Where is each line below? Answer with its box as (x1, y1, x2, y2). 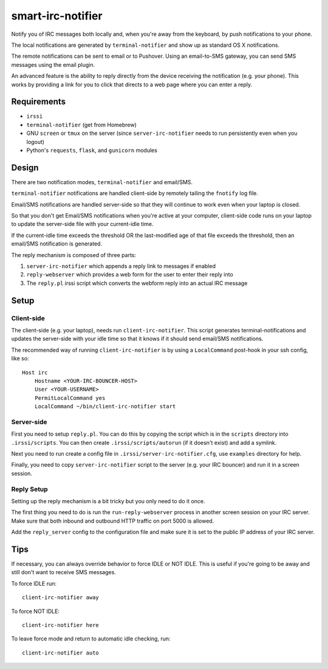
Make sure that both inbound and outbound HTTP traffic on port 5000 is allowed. (11, 517, 214, 524)
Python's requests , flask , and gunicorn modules (26, 146, 158, 154)
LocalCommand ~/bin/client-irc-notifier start (34, 403, 176, 410)
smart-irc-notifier (11, 9, 103, 22)
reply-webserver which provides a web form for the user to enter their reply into (26, 271, 233, 278)
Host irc (22, 369, 48, 376)
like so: (11, 355, 30, 362)
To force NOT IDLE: (11, 608, 60, 615)
